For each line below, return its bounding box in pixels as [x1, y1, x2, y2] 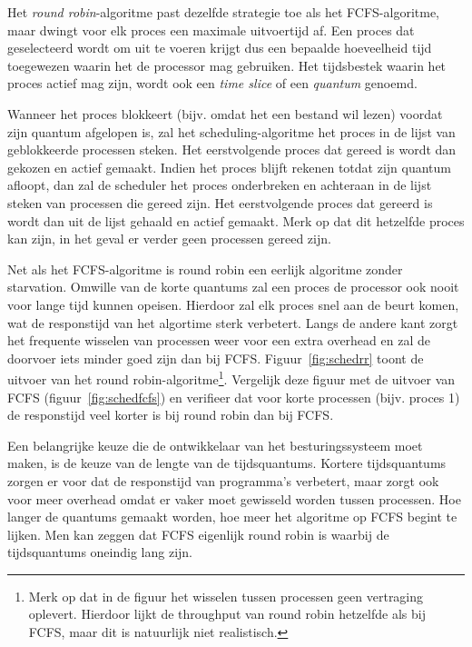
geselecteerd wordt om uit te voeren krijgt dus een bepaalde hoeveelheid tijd [7, 38, 432, 57]
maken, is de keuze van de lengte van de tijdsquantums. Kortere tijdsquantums [7, 453, 447, 473]
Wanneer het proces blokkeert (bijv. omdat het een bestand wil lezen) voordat [7, 104, 443, 123]
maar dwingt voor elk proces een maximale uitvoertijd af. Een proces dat [7, 20, 415, 39]
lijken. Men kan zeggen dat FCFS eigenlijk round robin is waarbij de [7, 524, 389, 543]
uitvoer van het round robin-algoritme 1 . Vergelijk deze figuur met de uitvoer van [7, 367, 456, 388]
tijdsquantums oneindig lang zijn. [7, 542, 192, 562]
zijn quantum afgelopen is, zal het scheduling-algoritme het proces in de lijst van [7, 122, 456, 141]
